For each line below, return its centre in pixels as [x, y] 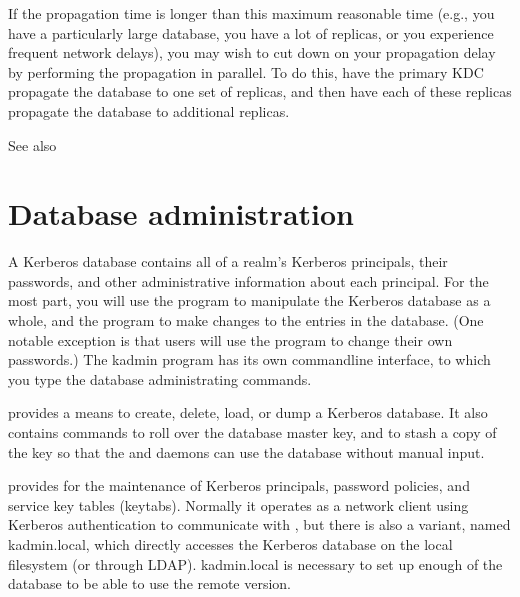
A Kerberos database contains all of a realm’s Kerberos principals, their [228, 261]
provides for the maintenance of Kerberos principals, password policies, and [239, 485]
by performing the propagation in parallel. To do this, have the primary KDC [246, 71]
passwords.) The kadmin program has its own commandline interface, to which [249, 359]
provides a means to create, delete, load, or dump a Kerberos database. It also [248, 412]
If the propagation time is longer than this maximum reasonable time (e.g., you [251, 13]
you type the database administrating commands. [160, 378]
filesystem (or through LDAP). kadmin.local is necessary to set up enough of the [255, 563]
